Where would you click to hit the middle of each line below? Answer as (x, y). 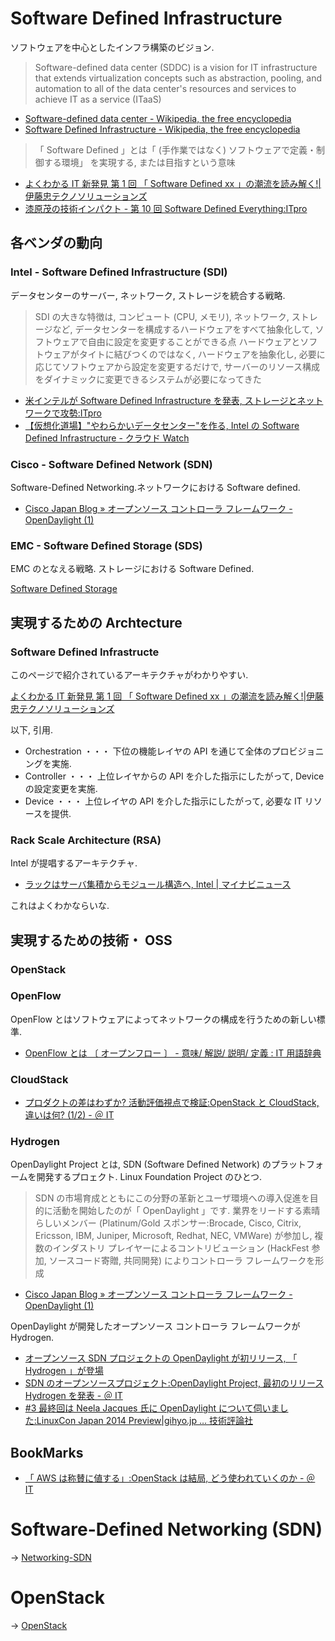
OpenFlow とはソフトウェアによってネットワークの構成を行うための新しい (163, 1019)
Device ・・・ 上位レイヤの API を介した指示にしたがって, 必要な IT (163, 801)
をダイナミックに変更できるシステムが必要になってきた (148, 379)
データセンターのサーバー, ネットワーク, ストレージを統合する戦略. (148, 295)
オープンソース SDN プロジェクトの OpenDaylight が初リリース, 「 (161, 1358)
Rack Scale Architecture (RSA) (86, 840)
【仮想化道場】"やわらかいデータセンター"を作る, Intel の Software (162, 425)
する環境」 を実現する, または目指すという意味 (139, 162)
